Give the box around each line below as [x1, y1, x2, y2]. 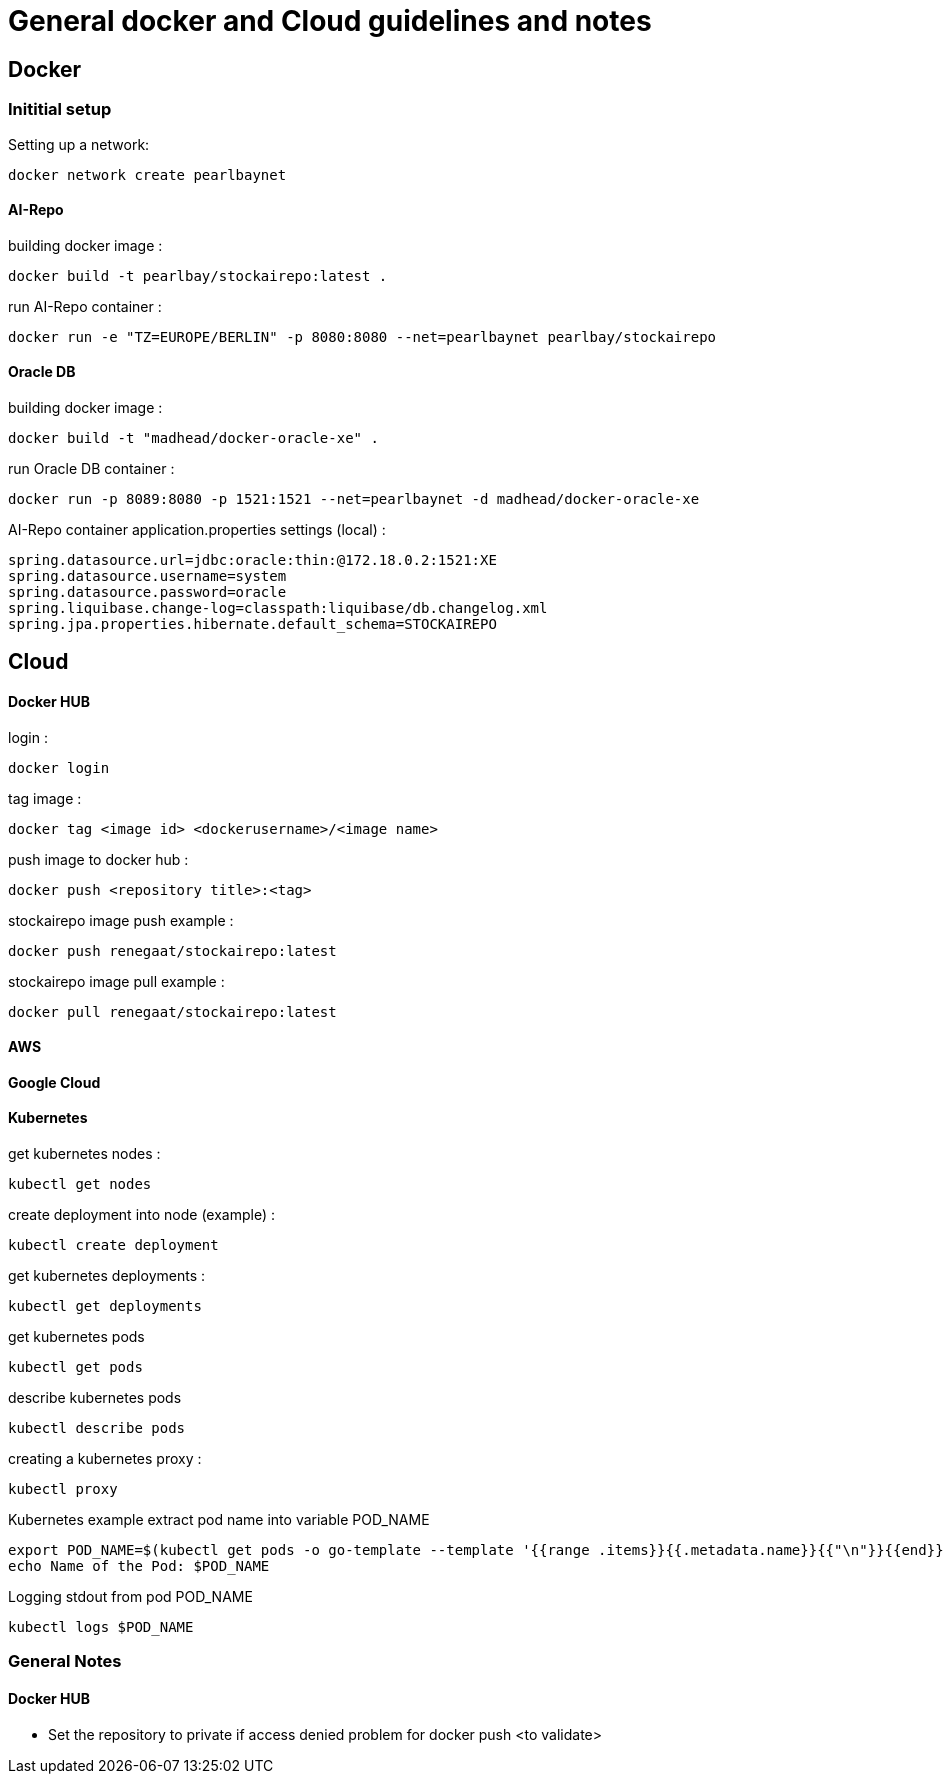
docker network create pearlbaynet [8, 166, 287, 183]
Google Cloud [8, 1073, 101, 1091]
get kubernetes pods [8, 1328, 145, 1346]
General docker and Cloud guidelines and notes [8, 4, 652, 38]
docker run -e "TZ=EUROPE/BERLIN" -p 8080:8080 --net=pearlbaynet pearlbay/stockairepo [8, 328, 717, 345]
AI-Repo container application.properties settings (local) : [8, 520, 386, 538]
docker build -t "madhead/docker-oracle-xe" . [8, 429, 379, 446]
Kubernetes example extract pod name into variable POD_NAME [8, 1511, 430, 1529]
